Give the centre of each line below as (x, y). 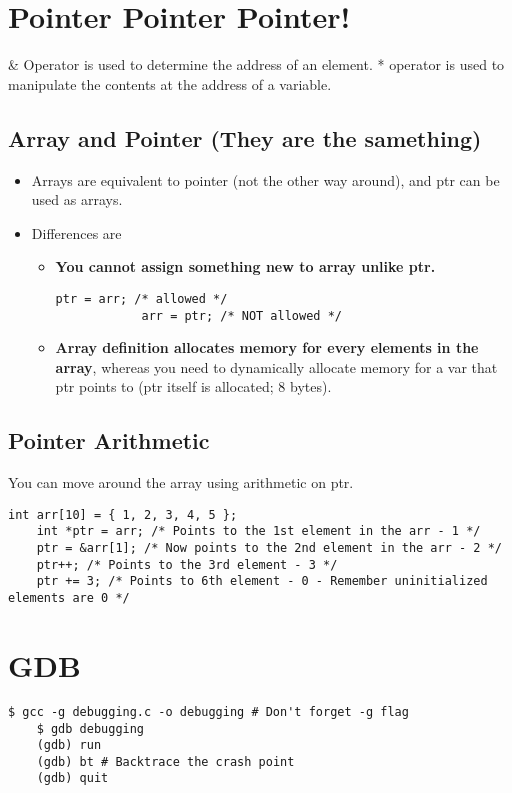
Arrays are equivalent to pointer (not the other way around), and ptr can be (265, 179)
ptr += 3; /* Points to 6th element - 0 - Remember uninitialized (262, 581)
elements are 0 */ (69, 598)
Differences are (76, 232)
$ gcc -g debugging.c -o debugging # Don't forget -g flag (208, 711)
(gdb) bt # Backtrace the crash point (165, 761)
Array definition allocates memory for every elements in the (267, 347)
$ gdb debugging (90, 728)
